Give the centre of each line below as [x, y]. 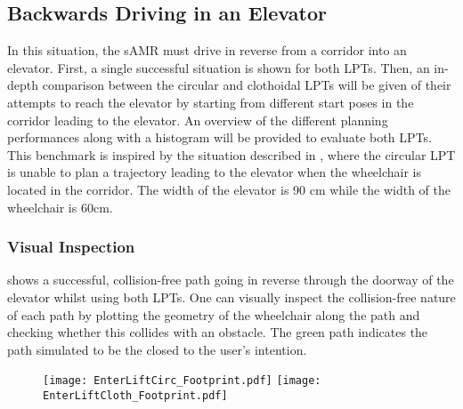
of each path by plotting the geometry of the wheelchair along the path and [214, 314]
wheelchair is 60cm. [60, 207]
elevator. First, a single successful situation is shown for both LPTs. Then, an [219, 67]
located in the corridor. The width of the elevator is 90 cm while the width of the [229, 189]
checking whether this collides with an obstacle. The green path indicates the [218, 332]
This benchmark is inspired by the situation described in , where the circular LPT [231, 154]
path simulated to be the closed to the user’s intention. [157, 349]
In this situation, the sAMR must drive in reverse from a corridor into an [207, 50]
